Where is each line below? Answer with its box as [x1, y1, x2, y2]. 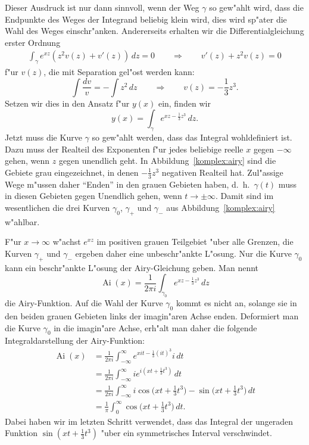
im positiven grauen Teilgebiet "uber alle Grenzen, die [96, 235, 294, 248]
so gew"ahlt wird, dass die [209, 1, 304, 13]
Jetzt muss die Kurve [5, 131, 82, 144]
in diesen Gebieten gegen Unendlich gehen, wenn [5, 189, 182, 202]
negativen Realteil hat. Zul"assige [161, 166, 283, 178]
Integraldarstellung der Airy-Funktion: [5, 334, 145, 347]
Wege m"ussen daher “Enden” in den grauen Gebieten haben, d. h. [5, 178, 250, 190]
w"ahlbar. [5, 215, 40, 228]
